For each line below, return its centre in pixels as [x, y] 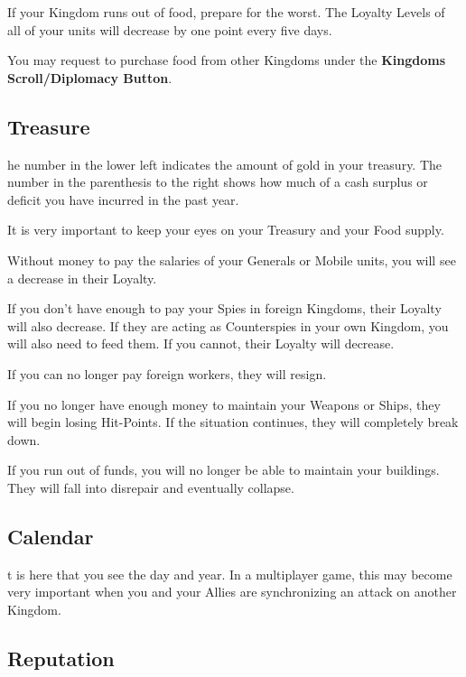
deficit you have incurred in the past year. [123, 199]
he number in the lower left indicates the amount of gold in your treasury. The [225, 164]
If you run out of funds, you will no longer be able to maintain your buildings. [224, 470]
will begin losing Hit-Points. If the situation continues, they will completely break [233, 422]
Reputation [61, 658]
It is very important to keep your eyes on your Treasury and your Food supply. [226, 230]
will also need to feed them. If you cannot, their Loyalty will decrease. [201, 343]
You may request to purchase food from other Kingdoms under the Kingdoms [227, 60]
